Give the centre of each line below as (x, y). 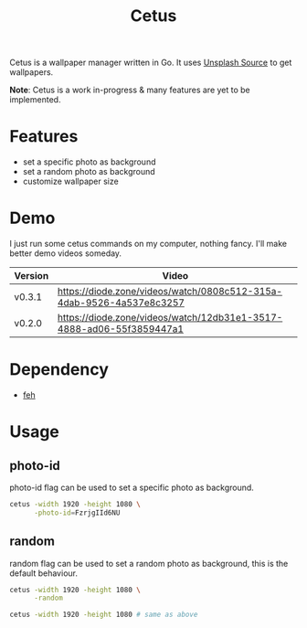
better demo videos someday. (65, 253)
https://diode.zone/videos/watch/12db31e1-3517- (170, 318)
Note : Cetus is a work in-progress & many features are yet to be (130, 90)
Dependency (59, 370)
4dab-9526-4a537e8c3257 (122, 303)
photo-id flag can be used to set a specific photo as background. (132, 487)
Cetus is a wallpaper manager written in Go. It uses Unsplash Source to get (151, 63)
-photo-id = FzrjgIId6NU (77, 513)
